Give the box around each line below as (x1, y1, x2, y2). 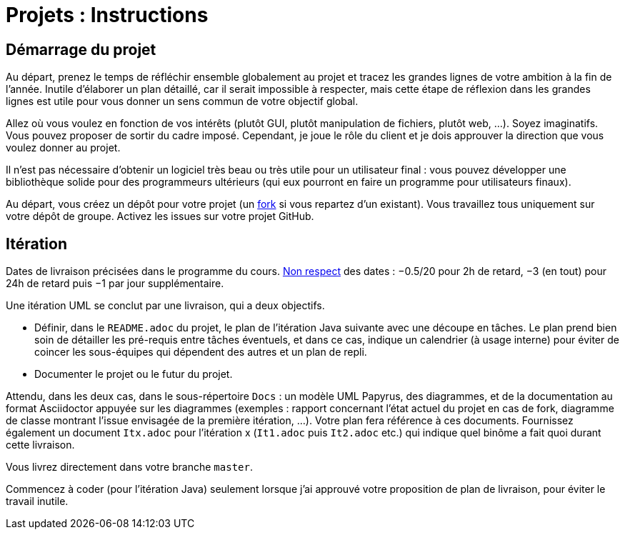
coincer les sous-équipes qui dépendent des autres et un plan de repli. (34, 346, 367, 359)
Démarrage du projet (6, 40, 156, 59)
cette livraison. (6, 439, 75, 451)
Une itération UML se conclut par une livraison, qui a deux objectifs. (6, 299, 325, 312)
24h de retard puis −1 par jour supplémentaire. (6, 277, 224, 290)
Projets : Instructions (6, 3, 209, 27)
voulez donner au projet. (6, 141, 121, 154)
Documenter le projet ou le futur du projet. (34, 368, 233, 381)
